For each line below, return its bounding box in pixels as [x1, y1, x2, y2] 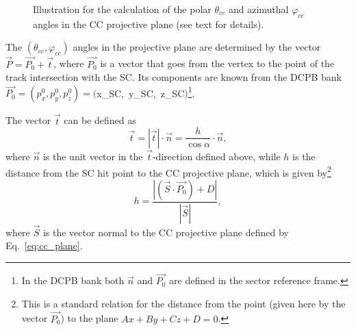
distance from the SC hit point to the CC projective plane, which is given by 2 [5, 163, 331, 179]
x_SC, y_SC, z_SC [97, 86, 185, 100]
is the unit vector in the [42, 149, 143, 163]
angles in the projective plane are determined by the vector [73, 40, 321, 54]
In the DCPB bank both [21, 273, 125, 288]
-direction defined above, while [152, 149, 281, 163]
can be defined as [64, 113, 136, 127]
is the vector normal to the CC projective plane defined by [42, 225, 289, 239]
